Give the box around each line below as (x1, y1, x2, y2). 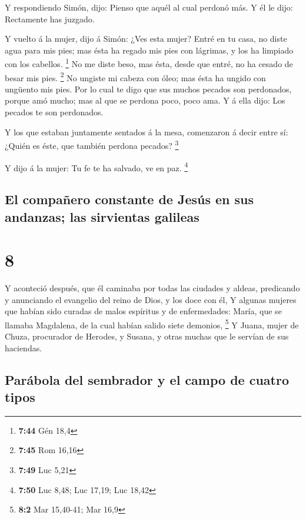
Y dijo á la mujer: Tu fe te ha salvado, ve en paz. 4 (5, 159, 188, 174)
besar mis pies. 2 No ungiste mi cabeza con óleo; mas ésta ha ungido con (5, 69, 266, 84)
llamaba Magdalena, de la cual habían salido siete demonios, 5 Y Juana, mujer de (5, 317, 299, 331)
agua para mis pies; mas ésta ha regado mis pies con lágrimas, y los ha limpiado (5, 44, 294, 56)
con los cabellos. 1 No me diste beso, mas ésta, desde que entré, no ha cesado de (5, 56, 293, 70)
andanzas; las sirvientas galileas (5, 207, 199, 225)
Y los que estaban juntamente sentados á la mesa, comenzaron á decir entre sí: (5, 125, 288, 138)
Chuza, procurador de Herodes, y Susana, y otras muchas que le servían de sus (5, 330, 289, 342)
